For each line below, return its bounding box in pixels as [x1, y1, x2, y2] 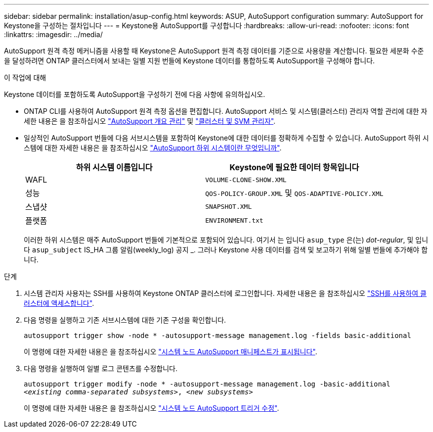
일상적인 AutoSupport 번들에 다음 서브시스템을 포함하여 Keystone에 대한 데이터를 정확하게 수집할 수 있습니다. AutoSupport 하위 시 [24, 134, 429, 142]
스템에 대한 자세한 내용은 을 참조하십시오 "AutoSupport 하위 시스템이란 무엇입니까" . [24, 144, 282, 152]
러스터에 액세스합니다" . [24, 299, 94, 307]
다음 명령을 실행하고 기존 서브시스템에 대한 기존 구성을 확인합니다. [24, 316, 226, 324]
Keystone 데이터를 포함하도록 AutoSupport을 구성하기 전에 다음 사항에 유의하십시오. [4, 90, 265, 98]
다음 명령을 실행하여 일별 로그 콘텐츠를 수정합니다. [24, 364, 178, 373]
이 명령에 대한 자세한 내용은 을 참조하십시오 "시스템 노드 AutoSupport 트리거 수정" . [24, 404, 279, 412]
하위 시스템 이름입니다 [76, 162, 153, 172]
